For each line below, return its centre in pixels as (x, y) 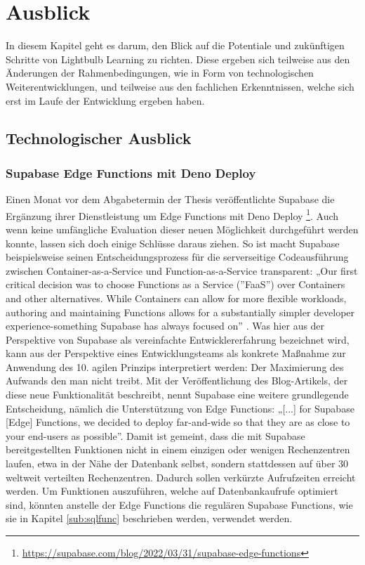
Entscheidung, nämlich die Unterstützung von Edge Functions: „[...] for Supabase (180, 408)
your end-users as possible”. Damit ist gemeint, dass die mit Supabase (155, 435)
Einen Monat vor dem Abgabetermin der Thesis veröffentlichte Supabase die (170, 199)
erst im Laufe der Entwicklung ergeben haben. (105, 100)
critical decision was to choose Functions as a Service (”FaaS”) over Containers (175, 284)
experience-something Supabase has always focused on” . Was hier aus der (165, 326)
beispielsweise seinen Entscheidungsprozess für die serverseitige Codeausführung (177, 257)
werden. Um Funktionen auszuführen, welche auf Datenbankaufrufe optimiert (172, 491)
